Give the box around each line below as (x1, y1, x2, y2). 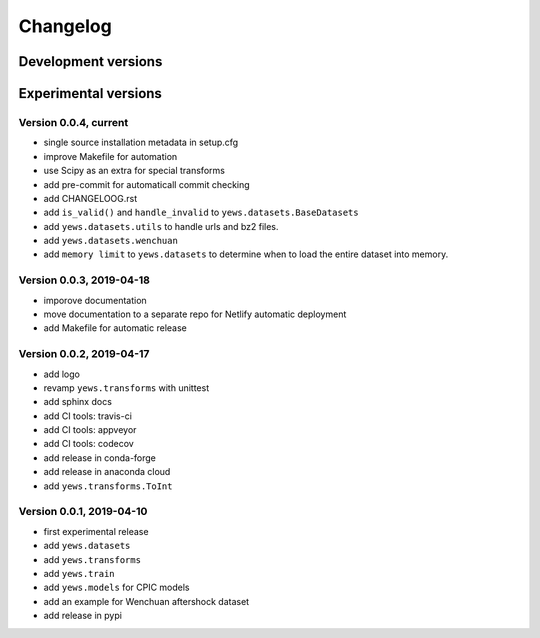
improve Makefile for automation (43, 150, 178, 162)
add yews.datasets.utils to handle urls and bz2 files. (43, 220, 279, 232)
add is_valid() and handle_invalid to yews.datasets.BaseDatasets (43, 206, 359, 219)
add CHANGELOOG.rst (43, 192, 138, 204)
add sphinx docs (43, 396, 112, 408)
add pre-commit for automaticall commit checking (43, 178, 250, 190)
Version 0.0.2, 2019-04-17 (18, 347, 150, 361)
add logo (43, 368, 80, 380)
